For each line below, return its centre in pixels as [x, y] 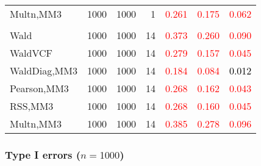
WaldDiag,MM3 [44, 70]
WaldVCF [31, 53]
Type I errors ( [43, 154]
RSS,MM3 [32, 106]
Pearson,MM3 [39, 88]
